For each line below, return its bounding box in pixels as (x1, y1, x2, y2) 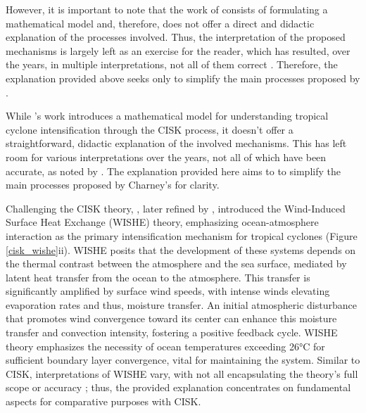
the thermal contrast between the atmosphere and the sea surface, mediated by (6, 256, 347, 271)
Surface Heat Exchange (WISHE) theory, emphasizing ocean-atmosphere (6, 215, 319, 229)
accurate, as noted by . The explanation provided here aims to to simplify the (6, 163, 341, 178)
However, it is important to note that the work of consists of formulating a (6, 2, 328, 16)
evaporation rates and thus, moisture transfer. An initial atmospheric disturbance (6, 297, 357, 312)
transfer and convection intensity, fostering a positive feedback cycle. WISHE (6, 325, 338, 340)
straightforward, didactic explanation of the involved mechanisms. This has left (6, 136, 347, 151)
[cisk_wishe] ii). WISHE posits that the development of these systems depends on (6, 242, 356, 257)
